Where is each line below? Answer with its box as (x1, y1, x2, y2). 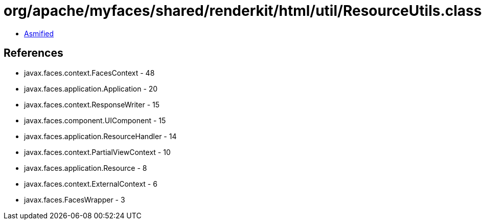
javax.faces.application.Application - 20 (24, 84, 158, 93)
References (4, 47, 63, 60)
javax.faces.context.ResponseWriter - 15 (24, 100, 160, 109)
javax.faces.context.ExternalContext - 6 (24, 179, 157, 188)
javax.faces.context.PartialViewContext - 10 (24, 147, 171, 156)
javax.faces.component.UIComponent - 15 (24, 116, 166, 125)
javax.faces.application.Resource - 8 (24, 163, 147, 172)
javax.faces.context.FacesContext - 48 (24, 68, 155, 77)
